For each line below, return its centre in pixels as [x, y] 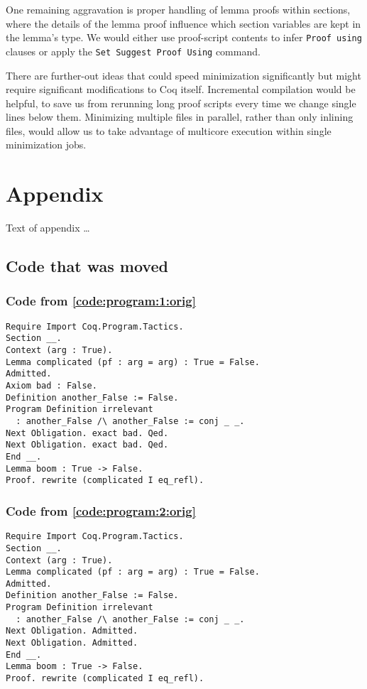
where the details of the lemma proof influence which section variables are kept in [183, 23]
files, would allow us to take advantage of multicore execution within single [169, 130]
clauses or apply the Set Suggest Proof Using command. [133, 51]
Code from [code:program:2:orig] [101, 510]
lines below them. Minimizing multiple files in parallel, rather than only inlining [180, 117]
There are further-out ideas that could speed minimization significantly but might [183, 75]
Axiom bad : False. [51, 386]
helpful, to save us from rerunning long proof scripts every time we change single [181, 103]
